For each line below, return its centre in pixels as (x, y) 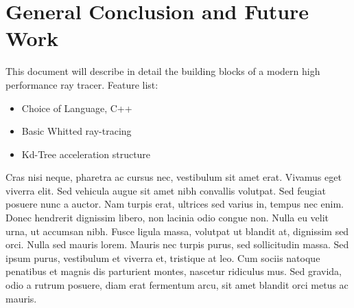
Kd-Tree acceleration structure (86, 154)
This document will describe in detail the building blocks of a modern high (163, 71)
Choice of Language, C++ (77, 108)
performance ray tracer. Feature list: (82, 84)
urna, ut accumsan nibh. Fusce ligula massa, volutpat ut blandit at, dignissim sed (177, 231)
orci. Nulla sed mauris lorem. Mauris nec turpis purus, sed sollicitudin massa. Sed (177, 244)
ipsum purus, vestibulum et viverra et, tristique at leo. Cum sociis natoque (163, 257)
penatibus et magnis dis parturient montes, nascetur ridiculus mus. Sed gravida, (174, 271)
